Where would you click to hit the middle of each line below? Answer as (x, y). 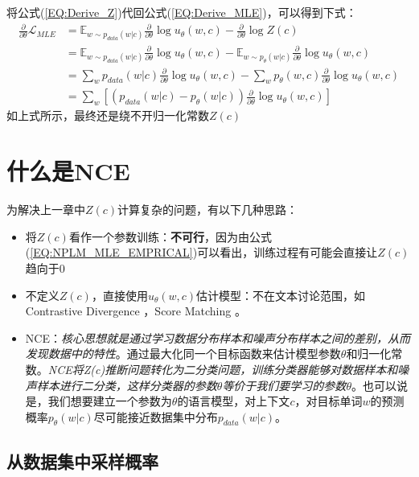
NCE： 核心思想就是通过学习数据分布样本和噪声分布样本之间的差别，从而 (218, 337)
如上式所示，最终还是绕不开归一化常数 (108, 115)
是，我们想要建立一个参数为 (99, 401)
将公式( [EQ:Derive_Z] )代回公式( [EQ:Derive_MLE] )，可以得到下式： (182, 12)
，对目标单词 (329, 401)
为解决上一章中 (46, 210)
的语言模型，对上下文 (234, 401)
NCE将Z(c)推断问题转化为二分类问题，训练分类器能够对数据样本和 (223, 369)
